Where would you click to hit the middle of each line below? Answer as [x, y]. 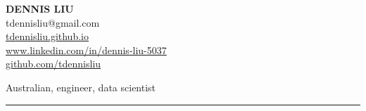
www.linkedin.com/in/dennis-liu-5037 [86, 50]
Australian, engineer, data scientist [81, 87]
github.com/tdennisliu [53, 64]
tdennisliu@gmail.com [53, 22]
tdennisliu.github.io [47, 36]
